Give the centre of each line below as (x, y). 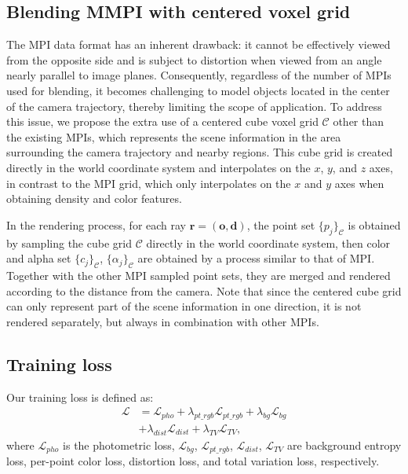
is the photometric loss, (119, 445)
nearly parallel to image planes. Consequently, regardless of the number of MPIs (199, 75)
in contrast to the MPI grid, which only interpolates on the (149, 183)
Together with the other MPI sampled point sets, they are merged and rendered (199, 275)
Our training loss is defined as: (80, 397)
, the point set (281, 224)
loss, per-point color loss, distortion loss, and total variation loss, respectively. (193, 461)
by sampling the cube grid (69, 243)
